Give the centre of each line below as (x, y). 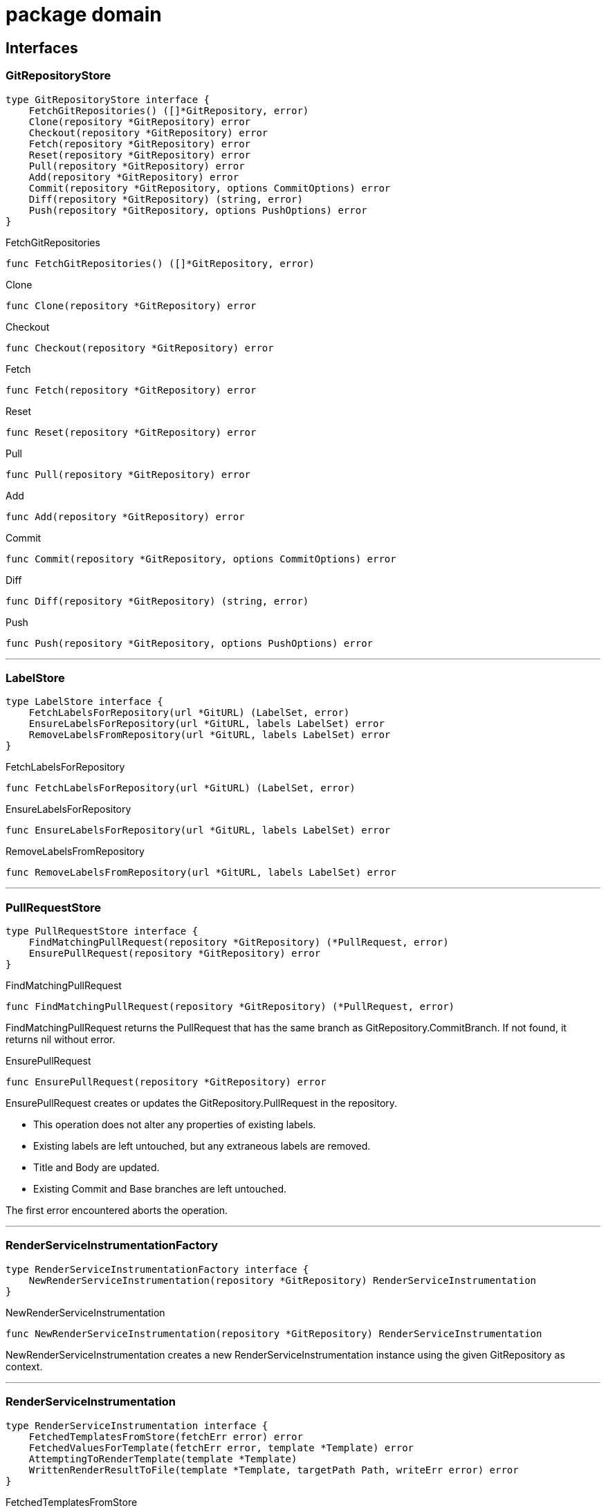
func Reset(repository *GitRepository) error (131, 432)
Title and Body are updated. (97, 1168)
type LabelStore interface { (84, 702)
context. (24, 1366)
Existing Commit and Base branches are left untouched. (160, 1189)
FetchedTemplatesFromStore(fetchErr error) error (166, 1436)
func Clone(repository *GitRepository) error (131, 305)
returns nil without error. (61, 1040)
